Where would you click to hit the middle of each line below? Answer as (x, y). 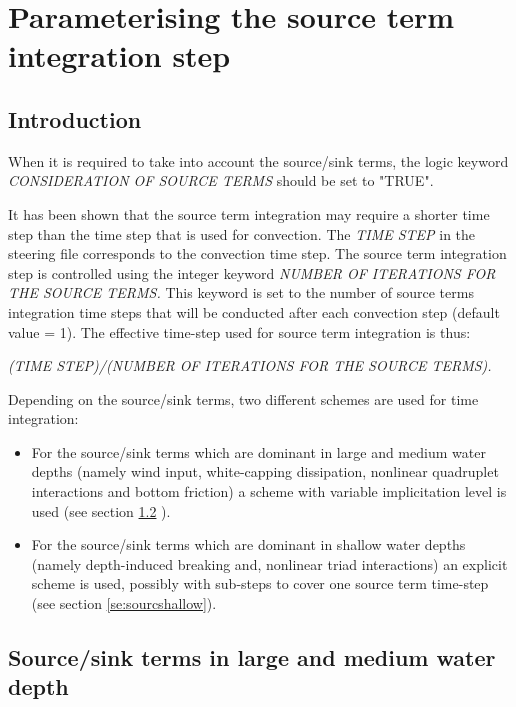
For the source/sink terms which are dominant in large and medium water (258, 451)
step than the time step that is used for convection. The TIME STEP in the (242, 233)
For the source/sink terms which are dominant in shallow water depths (248, 544)
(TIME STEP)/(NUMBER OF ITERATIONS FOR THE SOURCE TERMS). (250, 365)
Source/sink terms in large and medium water (252, 657)
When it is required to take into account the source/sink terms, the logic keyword (258, 160)
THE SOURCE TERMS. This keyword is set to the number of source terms (241, 292)
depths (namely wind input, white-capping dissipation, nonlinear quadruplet (265, 471)
